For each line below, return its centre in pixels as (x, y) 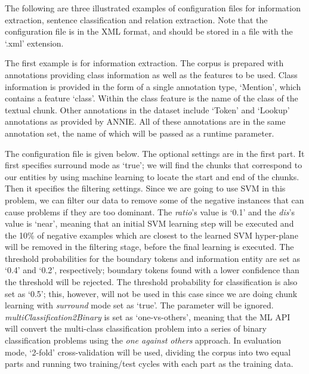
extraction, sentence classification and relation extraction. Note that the (136, 19)
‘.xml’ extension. (34, 43)
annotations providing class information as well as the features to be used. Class (151, 74)
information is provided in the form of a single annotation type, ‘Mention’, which (153, 86)
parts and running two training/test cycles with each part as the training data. (149, 364)
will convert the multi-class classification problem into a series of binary (136, 328)
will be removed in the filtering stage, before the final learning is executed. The (149, 247)
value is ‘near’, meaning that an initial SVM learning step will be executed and (149, 223)
